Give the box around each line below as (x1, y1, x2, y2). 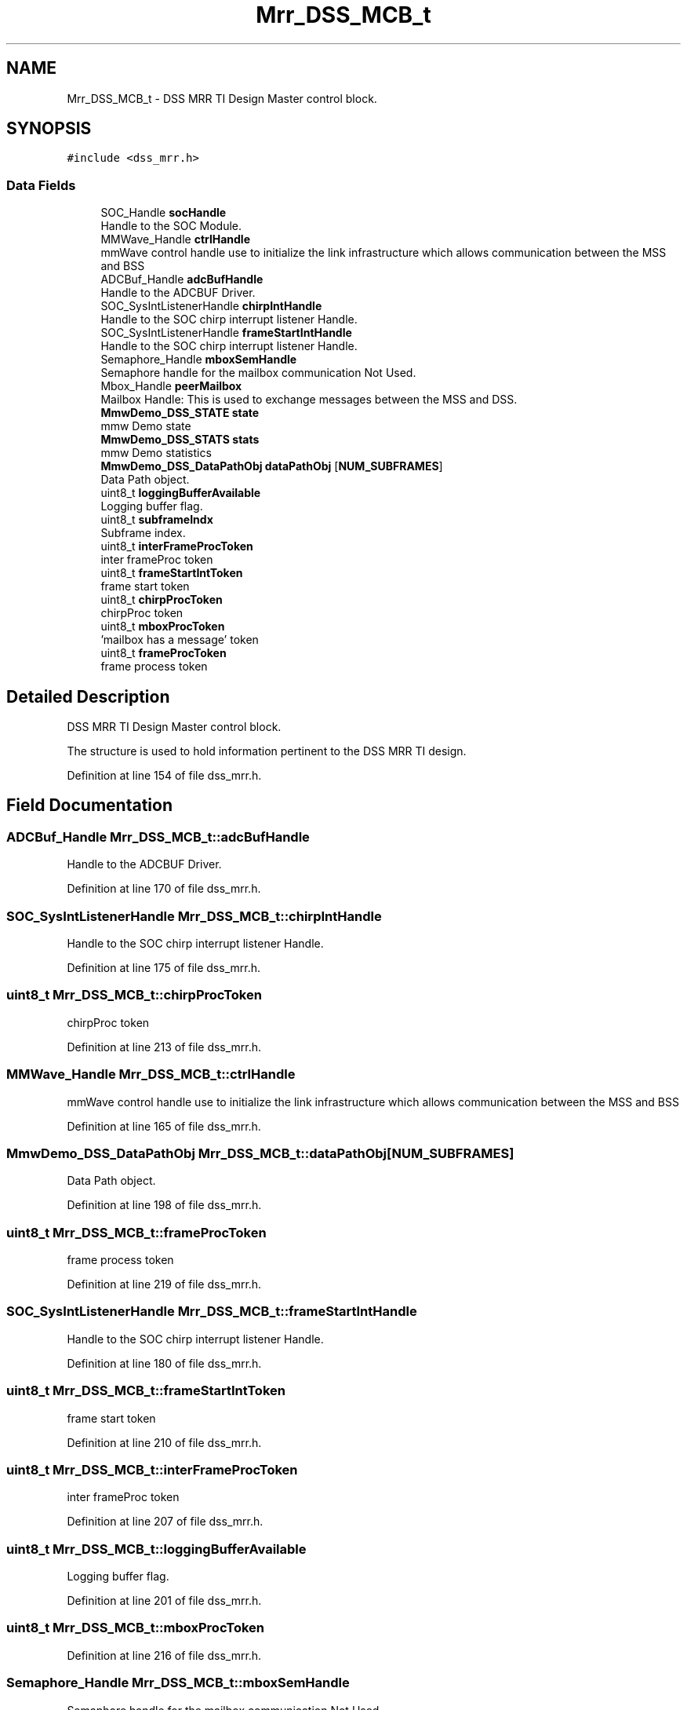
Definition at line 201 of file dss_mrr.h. (67, 1594, 262, 1607)
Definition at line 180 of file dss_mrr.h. (67, 1356, 262, 1370)
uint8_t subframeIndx (100, 513, 213, 527)
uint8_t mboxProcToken (100, 619, 225, 634)
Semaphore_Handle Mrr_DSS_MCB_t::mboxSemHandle (6, 1675, 350, 1691)
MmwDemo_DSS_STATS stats (100, 433, 260, 447)
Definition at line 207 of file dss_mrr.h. (67, 1515, 264, 1529)
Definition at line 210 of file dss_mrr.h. (67, 1435, 262, 1449)
